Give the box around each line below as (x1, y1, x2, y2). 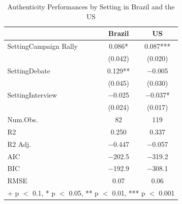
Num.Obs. (7, 114, 38, 125)
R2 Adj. (7, 138, 31, 149)
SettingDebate (7, 65, 50, 75)
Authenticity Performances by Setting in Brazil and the (7, 1, 175, 11)
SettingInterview (7, 90, 57, 100)
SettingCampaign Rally (7, 41, 78, 51)
